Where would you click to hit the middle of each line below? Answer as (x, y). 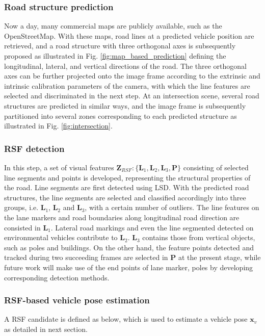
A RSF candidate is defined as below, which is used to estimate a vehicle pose (126, 319)
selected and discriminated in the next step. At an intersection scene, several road (132, 96)
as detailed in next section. (46, 329)
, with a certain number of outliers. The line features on (172, 207)
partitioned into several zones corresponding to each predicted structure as (121, 115)
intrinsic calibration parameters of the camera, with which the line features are (127, 85)
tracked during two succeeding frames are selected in (86, 257)
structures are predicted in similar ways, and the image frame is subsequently (125, 105)
